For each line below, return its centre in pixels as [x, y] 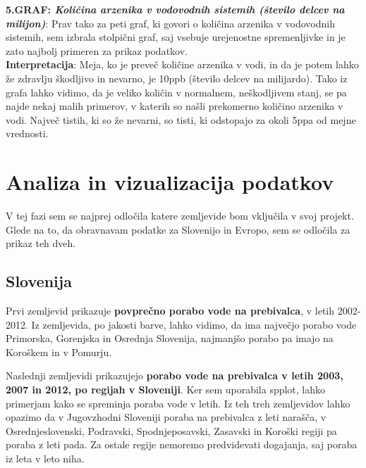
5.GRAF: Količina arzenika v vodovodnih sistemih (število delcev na [175, 9]
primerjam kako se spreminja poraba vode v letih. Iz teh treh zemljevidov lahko [178, 403]
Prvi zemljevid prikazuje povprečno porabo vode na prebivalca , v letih [170, 311]
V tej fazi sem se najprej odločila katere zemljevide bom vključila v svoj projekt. [180, 216]
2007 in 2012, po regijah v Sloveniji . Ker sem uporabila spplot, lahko [166, 390]
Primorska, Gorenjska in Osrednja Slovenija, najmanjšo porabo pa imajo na [170, 338]
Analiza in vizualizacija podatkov [170, 182]
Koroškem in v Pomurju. [59, 352]
